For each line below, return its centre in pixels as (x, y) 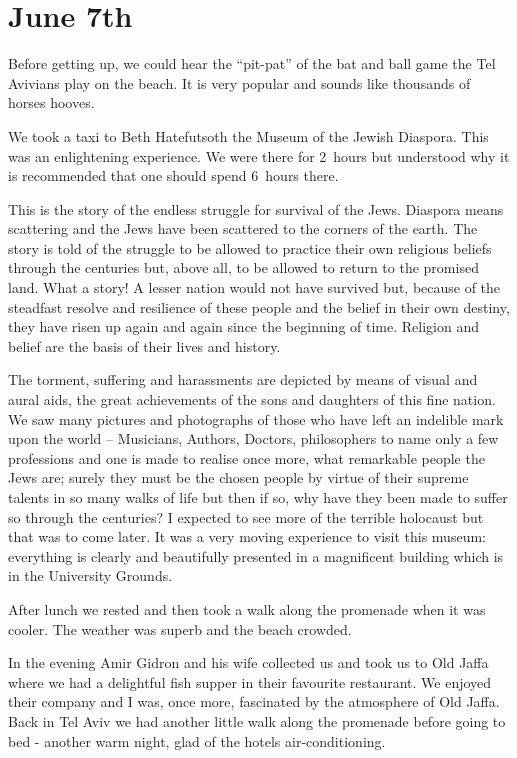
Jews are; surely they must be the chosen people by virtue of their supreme (238, 477)
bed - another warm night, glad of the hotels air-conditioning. (197, 740)
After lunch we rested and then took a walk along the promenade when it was (247, 608)
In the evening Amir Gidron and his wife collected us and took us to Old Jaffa (248, 662)
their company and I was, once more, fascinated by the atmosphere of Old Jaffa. (254, 701)
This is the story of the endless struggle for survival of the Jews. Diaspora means (256, 208)
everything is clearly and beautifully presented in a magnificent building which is (256, 555)
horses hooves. (51, 102)
